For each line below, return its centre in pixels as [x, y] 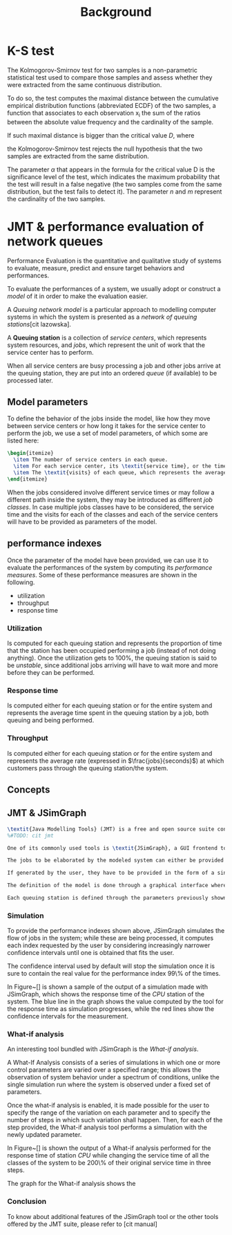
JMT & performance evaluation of [106, 226]
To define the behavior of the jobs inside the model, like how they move [109, 418]
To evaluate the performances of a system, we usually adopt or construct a [114, 288]
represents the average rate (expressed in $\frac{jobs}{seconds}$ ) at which [116, 761]
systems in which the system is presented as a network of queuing [102, 317]
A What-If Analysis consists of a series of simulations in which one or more [114, 1063]
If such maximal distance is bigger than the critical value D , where [101, 135]
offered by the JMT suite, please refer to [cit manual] [82, 1224]
